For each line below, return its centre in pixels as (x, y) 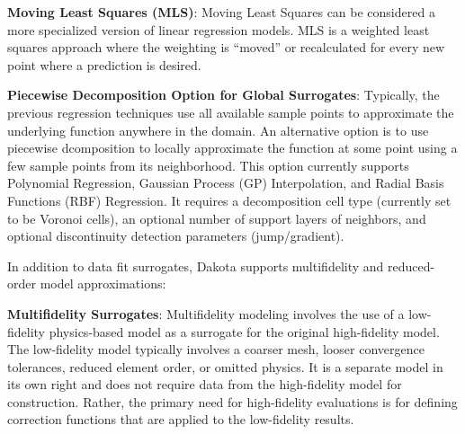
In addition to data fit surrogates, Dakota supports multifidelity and (196, 266)
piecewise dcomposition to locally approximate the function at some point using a (232, 148)
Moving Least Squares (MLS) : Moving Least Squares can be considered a (221, 12)
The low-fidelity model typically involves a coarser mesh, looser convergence (216, 349)
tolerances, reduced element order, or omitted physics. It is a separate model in (225, 366)
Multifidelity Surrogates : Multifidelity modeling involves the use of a (206, 313)
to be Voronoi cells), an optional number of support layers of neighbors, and (217, 218)
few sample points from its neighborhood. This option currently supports (208, 165)
